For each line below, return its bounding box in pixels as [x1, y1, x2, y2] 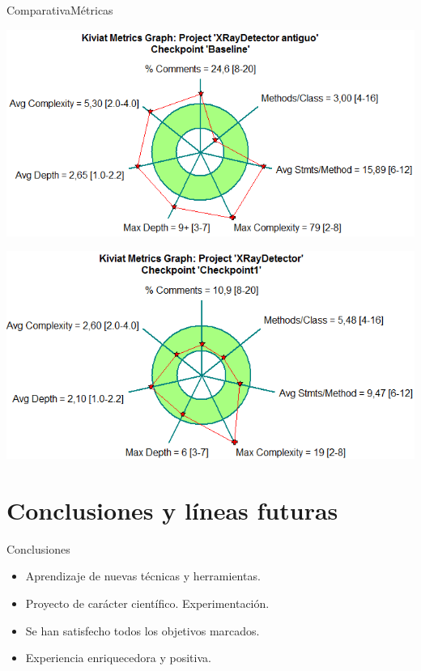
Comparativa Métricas [6, 2, 113, 18]
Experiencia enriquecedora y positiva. [25, 649, 211, 666]
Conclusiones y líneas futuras [6, 493, 338, 526]
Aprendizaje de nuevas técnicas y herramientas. [25, 567, 261, 584]
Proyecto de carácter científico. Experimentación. [25, 594, 270, 611]
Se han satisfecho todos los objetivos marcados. [25, 622, 260, 639]
